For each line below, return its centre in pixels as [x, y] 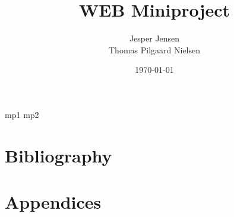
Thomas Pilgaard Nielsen [154, 50]
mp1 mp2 [22, 114]
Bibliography [58, 155]
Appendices [53, 202]
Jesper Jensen [154, 38]
